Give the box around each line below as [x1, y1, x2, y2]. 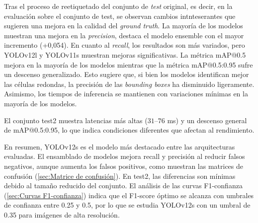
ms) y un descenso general [167, 115, 247, 125]
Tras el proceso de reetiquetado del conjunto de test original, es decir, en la [4, 1, 233, 11]
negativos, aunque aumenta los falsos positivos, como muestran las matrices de [4, 160, 243, 171]
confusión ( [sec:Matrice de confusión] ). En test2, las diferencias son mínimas [4, 170, 236, 181]
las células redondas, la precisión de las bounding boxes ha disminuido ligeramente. [4, 78, 255, 89]
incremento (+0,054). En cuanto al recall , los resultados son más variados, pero [4, 40, 245, 50]
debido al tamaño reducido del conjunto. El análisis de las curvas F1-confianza [4, 180, 243, 191]
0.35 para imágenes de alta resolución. [4, 209, 120, 220]
